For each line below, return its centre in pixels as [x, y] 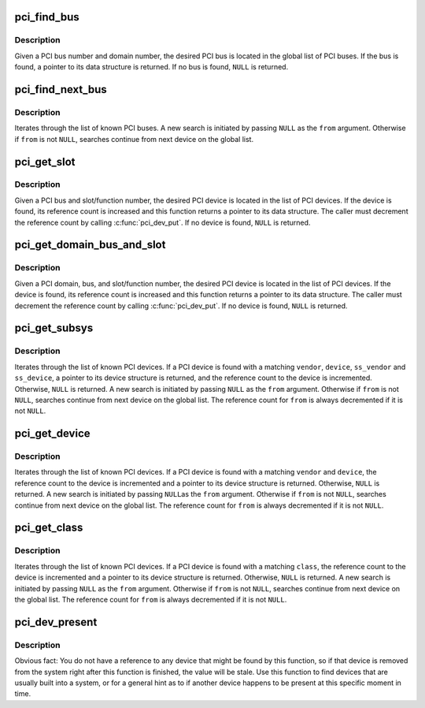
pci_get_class [49, 528]
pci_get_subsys [54, 328]
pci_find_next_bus [61, 89]
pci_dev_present [56, 622]
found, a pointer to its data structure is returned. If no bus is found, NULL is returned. [152, 67]
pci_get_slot [45, 162]
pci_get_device [52, 434]
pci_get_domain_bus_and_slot [90, 245]
